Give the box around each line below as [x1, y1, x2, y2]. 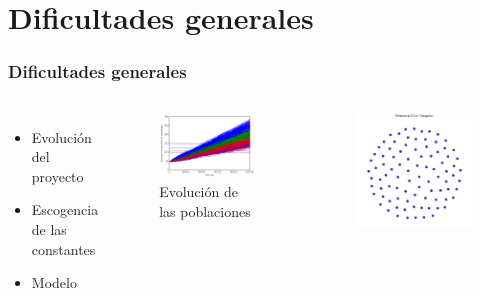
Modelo [31, 272, 77, 293]
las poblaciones [159, 201, 251, 221]
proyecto [31, 165, 84, 186]
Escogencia [31, 199, 99, 220]
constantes [31, 238, 96, 259]
